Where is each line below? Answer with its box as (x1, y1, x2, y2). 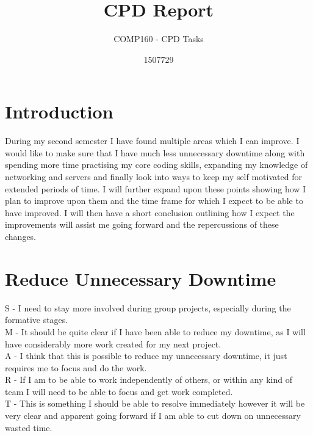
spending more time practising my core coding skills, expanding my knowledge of (5, 158, 308, 171)
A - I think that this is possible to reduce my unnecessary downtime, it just (5, 349, 287, 362)
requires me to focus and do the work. (5, 361, 147, 374)
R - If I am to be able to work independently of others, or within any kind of (5, 373, 292, 386)
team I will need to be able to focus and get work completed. (5, 385, 233, 398)
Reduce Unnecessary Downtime (5, 266, 276, 291)
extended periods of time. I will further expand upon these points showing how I (5, 182, 306, 195)
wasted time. (5, 421, 52, 434)
